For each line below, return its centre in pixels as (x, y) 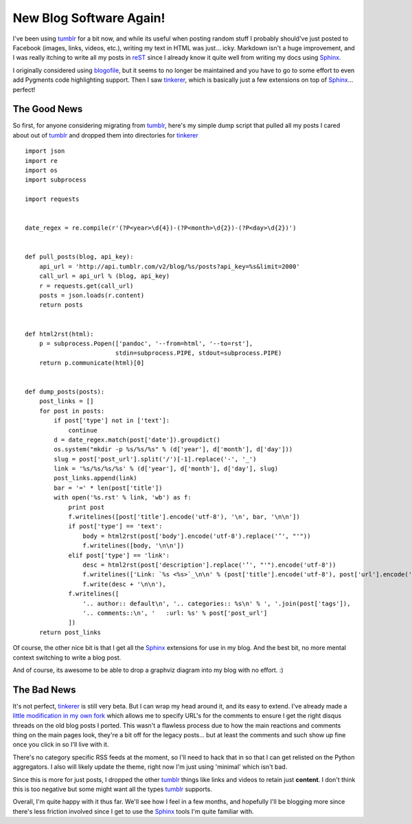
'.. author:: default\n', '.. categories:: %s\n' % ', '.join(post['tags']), (217, 603)
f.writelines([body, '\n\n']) (134, 546)
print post (87, 507)
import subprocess (56, 180)
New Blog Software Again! (89, 18)
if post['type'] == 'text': (115, 527)
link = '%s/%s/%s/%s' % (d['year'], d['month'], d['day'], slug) (166, 469)
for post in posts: (72, 411)
